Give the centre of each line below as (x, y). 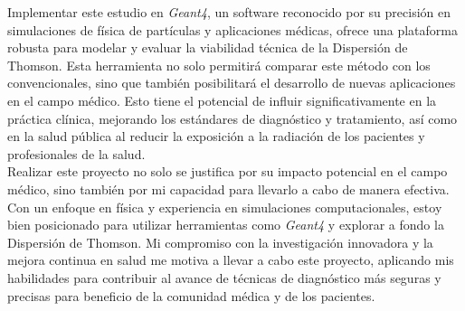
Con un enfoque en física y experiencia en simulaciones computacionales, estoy (225, 207)
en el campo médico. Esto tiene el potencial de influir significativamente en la (222, 100)
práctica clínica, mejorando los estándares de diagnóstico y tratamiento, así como (232, 118)
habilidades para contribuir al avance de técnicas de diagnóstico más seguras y (224, 277)
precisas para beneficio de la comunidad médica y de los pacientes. (191, 295)
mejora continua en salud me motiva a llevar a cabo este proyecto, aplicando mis (231, 260)
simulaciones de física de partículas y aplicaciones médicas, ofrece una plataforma (232, 29)
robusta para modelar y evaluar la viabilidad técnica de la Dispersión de (208, 47)
